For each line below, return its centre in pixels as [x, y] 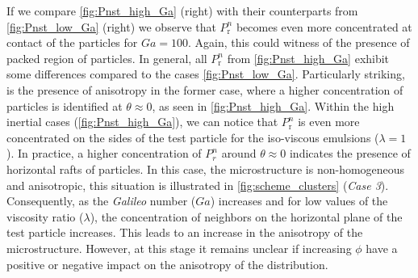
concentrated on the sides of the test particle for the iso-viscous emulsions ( [193, 137]
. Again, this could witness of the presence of [299, 42]
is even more [329, 122]
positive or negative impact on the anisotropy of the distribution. [167, 264]
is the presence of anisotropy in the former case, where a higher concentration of [205, 89]
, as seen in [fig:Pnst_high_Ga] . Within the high [273, 105]
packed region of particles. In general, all [107, 58]
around [239, 153]
